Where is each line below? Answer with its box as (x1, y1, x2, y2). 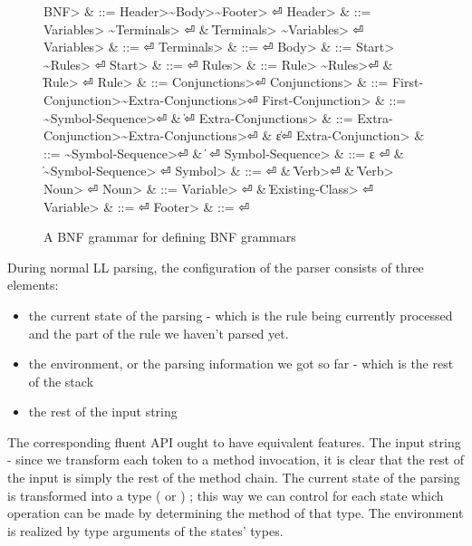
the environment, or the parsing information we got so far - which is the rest (28, 354, 454, 373)
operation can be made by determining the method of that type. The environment (7, 503, 464, 522)
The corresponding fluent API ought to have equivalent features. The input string (7, 432, 461, 451)
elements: (7, 275, 59, 294)
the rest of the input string (28, 402, 178, 421)
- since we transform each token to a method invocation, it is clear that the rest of (7, 450, 465, 469)
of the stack (28, 371, 94, 390)
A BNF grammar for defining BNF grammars (43, 227, 296, 246)
